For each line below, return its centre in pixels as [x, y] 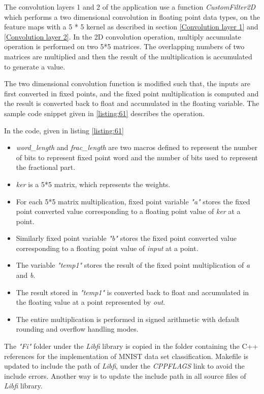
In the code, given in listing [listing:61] [64, 130]
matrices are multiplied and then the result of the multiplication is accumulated [128, 56]
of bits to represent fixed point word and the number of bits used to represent [137, 157]
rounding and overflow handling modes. [77, 329]
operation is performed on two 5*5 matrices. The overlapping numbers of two [124, 46]
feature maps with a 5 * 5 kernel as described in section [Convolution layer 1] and [131, 27]
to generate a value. [35, 66]
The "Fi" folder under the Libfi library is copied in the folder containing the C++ [131, 346]
